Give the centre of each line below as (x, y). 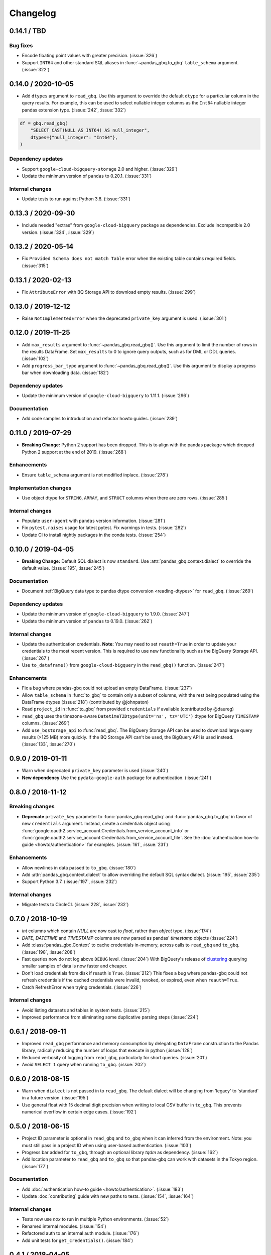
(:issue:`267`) (36, 658)
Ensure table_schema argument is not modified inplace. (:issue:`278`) (95, 475)
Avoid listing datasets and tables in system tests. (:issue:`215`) (86, 1010)
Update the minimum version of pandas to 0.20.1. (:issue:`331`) (87, 176)
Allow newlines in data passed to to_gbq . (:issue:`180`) (79, 867)
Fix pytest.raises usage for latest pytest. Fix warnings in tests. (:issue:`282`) (104, 528)
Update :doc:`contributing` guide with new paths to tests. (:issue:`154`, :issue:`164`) (108, 1196)
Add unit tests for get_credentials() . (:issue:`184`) (77, 1240)
